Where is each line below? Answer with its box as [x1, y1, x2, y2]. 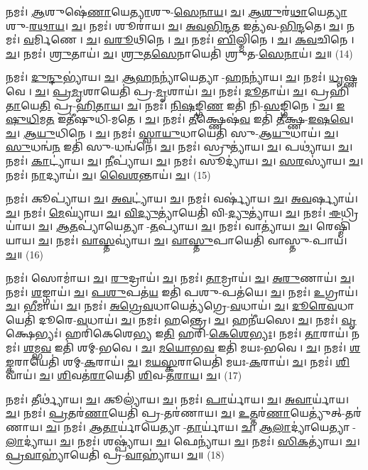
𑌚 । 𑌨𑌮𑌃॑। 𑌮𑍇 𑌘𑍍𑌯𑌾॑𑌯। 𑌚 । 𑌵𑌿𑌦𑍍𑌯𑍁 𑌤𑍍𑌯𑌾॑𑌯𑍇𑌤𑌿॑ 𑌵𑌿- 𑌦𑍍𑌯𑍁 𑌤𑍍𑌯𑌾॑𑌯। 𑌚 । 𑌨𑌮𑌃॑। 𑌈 [6, 204, 341, 219]
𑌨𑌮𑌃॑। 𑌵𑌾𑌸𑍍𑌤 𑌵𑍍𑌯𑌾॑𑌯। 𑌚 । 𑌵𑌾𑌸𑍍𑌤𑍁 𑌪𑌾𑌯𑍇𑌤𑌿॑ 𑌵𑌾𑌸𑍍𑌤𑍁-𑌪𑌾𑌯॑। [55, 232, 347, 247]
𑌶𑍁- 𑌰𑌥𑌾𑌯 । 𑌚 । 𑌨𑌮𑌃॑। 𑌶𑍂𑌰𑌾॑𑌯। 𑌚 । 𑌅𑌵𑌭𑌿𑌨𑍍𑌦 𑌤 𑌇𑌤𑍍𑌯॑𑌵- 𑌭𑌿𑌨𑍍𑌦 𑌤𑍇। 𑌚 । [6, 18, 344, 33]
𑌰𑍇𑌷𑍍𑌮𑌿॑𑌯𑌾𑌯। [315, 219, 351, 234]
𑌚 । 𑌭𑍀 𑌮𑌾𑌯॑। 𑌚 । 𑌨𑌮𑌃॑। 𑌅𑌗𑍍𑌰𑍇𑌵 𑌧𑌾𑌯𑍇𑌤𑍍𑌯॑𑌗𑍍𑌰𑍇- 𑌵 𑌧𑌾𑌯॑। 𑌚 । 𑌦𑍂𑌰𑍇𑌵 [6, 298, 337, 313]
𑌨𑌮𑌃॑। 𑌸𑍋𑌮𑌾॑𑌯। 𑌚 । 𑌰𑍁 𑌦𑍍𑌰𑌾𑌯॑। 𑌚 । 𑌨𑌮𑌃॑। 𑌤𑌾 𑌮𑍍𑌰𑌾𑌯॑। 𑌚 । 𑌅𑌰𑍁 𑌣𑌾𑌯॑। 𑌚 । [6, 270, 355, 285]
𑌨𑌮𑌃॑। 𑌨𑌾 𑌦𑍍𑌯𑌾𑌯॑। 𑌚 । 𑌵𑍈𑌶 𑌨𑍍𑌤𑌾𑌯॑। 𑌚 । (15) [6, 167, 211, 182]
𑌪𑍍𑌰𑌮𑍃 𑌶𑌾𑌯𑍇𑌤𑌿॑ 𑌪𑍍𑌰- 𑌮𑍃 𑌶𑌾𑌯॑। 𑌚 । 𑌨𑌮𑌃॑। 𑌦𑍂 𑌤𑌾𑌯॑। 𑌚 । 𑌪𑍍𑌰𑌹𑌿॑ [53, 83, 350, 98]
